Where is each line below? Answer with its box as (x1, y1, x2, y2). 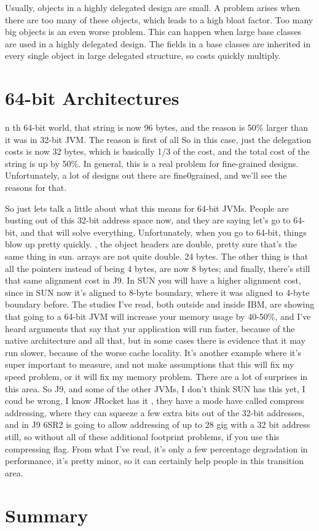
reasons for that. (5, 181, 67, 194)
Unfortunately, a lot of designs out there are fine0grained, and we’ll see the (5, 169, 287, 182)
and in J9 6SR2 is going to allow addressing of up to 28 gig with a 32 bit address (5, 418, 310, 431)
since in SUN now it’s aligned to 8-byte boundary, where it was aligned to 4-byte (5, 285, 310, 298)
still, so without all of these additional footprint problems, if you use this (5, 430, 280, 443)
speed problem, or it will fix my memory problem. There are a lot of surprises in (5, 370, 308, 382)
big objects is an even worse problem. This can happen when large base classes (5, 25, 302, 38)
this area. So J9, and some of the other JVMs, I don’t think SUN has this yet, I (5, 382, 305, 395)
